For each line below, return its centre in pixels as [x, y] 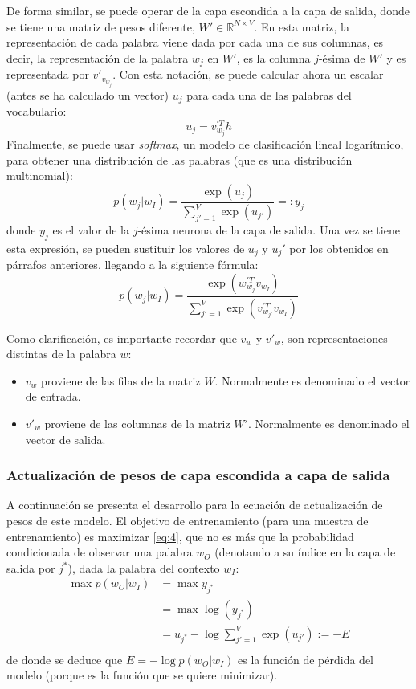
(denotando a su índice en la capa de [305, 552]
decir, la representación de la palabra [98, 57]
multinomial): [40, 175]
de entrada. [53, 396]
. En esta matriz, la [302, 26]
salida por [31, 567]
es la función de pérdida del [306, 659]
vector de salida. [65, 439]
